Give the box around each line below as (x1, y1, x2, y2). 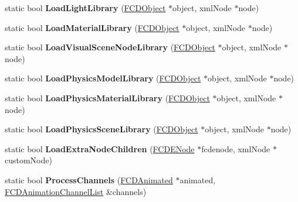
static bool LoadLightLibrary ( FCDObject (5, 2, 166, 13)
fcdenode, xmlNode (201, 142, 270, 155)
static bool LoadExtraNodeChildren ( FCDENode (5, 142, 195, 155)
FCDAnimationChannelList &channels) (5, 185, 147, 197)
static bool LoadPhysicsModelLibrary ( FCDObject (5, 72, 201, 84)
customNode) (5, 154, 52, 166)
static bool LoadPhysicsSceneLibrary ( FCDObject (5, 123, 198, 135)
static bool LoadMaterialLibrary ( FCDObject (5, 21, 180, 33)
